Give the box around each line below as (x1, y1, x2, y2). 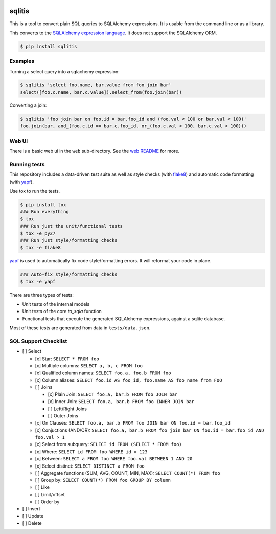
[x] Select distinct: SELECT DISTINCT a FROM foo (35, 463, 145, 469)
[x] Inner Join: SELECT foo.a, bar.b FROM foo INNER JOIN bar (48, 398, 194, 405)
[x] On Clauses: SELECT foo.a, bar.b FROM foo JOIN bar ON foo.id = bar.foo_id (35, 420, 231, 426)
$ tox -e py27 (20, 230, 56, 236)
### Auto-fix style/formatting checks (20, 272, 118, 277)
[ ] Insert (22, 505, 40, 511)
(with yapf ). (9, 179, 34, 185)
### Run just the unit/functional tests (20, 223, 123, 229)
